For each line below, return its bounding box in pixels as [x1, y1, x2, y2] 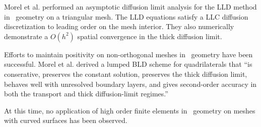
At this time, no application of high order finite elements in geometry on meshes [4, 105, 255, 115]
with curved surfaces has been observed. [4, 115, 127, 125]
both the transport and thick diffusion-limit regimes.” [4, 88, 168, 99]
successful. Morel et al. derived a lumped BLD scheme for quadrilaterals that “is [4, 59, 252, 69]
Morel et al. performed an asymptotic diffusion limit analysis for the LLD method [4, 2, 257, 12]
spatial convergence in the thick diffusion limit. [77, 31, 222, 41]
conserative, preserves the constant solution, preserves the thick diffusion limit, [4, 68, 247, 79]
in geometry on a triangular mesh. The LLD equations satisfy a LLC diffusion [4, 11, 248, 22]
